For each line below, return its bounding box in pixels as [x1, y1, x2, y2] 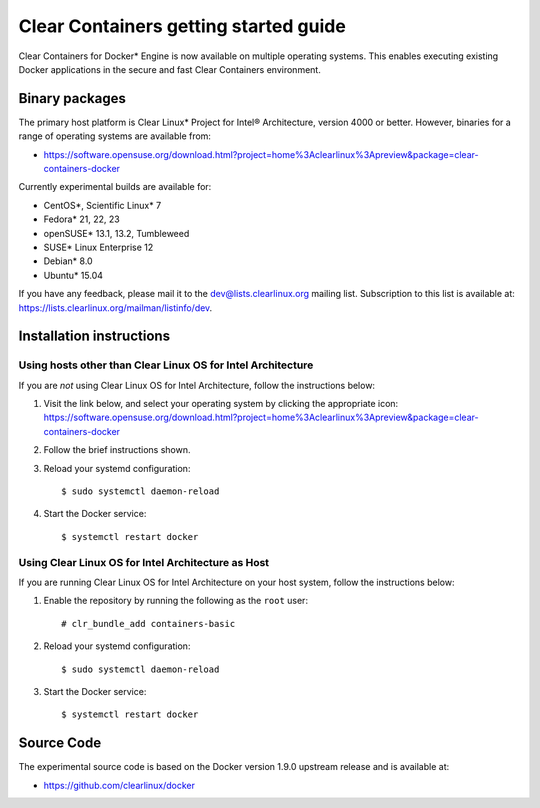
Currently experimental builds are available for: [18, 181, 212, 193]
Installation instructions [18, 328, 170, 345]
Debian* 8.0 [43, 255, 94, 267]
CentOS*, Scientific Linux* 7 [43, 199, 162, 211]
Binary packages [18, 90, 127, 107]
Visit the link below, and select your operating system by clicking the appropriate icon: [43, 398, 399, 410]
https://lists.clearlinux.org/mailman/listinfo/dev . [18, 301, 213, 314]
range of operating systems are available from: [18, 130, 212, 142]
